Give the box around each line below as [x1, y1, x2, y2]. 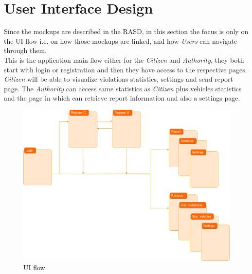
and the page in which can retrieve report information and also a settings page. [4, 93, 240, 103]
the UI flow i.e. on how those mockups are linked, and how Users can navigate [4, 35, 237, 46]
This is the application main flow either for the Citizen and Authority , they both [4, 54, 244, 65]
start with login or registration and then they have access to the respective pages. [4, 64, 247, 74]
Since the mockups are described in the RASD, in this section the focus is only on [4, 26, 249, 36]
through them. [4, 45, 47, 55]
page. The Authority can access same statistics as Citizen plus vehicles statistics [4, 83, 242, 93]
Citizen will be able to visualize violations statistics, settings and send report [4, 74, 233, 84]
